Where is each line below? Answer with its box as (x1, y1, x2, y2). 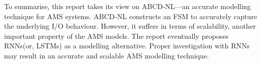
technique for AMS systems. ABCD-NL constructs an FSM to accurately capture (4, 11, 257, 21)
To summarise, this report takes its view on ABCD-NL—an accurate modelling (4, 1, 251, 11)
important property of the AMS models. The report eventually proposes (4, 30, 229, 41)
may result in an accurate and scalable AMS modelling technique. (4, 50, 209, 60)
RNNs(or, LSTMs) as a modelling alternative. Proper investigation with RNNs (4, 40, 250, 51)
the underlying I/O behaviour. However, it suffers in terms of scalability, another (4, 21, 256, 31)
